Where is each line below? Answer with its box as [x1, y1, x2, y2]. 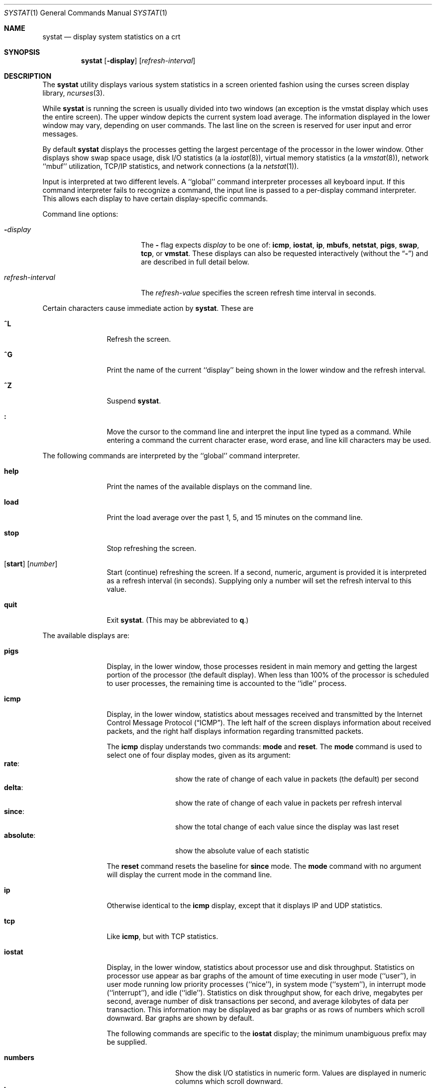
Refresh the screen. [107, 335, 171, 343]
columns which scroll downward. [175, 1077, 283, 1086]
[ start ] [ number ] [4, 559, 58, 568]
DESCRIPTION [4, 72, 52, 80]
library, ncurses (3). [42, 89, 105, 97]
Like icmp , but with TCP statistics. [107, 932, 218, 941]
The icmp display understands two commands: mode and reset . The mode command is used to [107, 742, 422, 751]
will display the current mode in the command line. [107, 870, 272, 879]
